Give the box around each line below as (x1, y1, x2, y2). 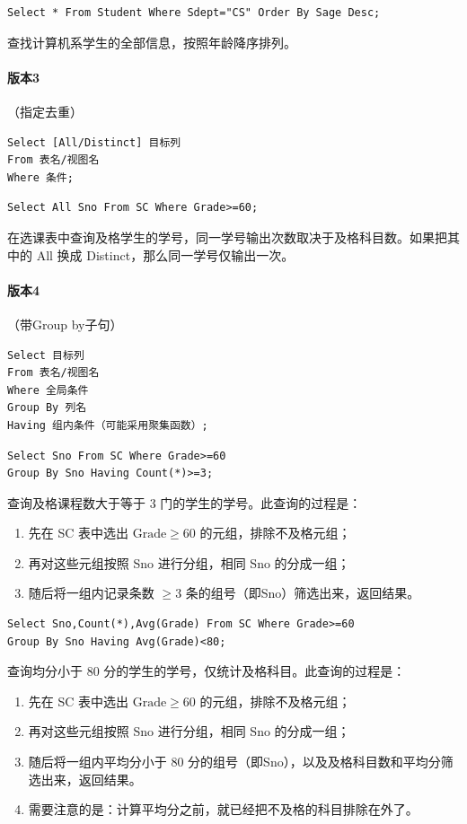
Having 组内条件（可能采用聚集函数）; (7, 418, 208, 432)
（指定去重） (7, 101, 83, 120)
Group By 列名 (7, 401, 87, 415)
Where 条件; (7, 171, 74, 184)
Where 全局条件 (7, 383, 89, 397)
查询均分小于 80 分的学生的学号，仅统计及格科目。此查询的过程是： (7, 662, 406, 680)
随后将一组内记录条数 (28, 583, 154, 602)
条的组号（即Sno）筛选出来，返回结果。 (185, 583, 420, 602)
